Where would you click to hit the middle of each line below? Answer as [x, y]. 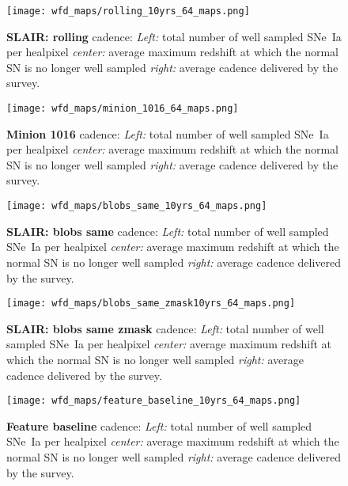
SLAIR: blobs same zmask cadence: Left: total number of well [165, 328]
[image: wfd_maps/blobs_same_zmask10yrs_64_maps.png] [151, 304]
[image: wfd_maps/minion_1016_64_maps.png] [123, 109]
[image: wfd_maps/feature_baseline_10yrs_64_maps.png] [154, 401]
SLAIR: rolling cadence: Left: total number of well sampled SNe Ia [174, 36]
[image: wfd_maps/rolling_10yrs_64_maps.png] [128, 11]
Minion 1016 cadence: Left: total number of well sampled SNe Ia [168, 133]
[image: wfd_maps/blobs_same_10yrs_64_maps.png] [137, 206]
